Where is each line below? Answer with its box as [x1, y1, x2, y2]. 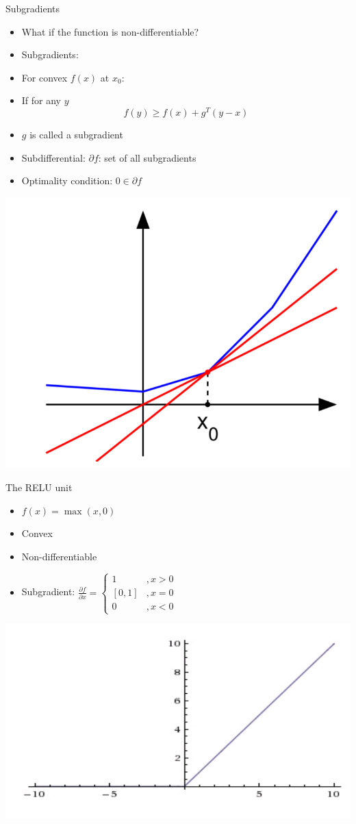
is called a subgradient [29, 127, 123, 142]
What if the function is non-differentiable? [21, 24, 199, 38]
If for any [21, 93, 62, 108]
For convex [21, 70, 68, 84]
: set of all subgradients [98, 150, 196, 164]
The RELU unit [5, 480, 73, 495]
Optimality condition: [21, 173, 113, 188]
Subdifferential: [21, 150, 86, 164]
